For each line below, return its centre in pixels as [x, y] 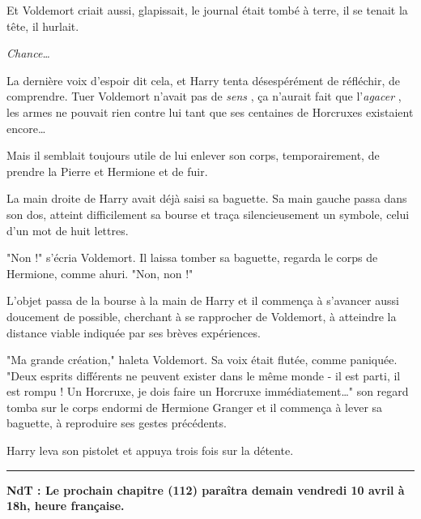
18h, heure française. [66, 506]
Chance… [28, 53]
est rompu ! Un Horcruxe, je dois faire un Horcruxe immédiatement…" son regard [208, 391]
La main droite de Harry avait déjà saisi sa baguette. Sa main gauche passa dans [207, 198]
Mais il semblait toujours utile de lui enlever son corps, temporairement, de [193, 155]
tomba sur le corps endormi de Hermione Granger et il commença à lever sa [195, 407]
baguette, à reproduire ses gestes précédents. [117, 423]
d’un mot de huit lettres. [68, 230]
